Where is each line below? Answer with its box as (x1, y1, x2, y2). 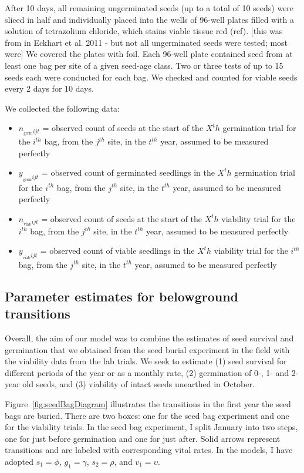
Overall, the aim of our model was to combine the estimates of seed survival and (5, 332, 294, 344)
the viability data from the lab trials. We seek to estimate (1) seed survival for (5, 355, 287, 367)
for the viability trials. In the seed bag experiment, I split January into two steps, (5, 421, 298, 433)
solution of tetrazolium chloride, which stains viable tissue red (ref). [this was (5, 25, 283, 37)
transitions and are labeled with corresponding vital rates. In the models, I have (5, 444, 293, 456)
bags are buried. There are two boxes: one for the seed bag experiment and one (5, 409, 289, 421)
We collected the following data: (5, 102, 120, 114)
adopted (5, 455, 34, 468)
